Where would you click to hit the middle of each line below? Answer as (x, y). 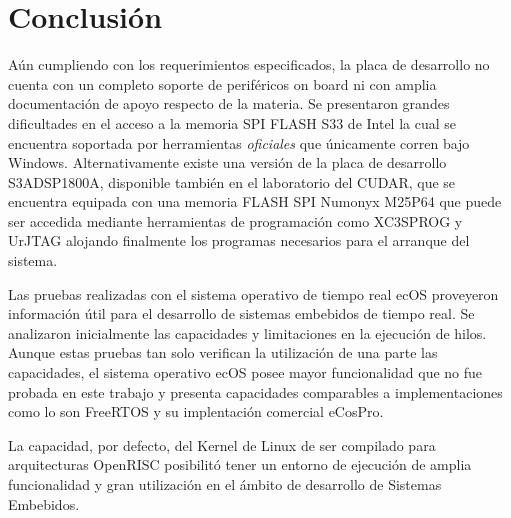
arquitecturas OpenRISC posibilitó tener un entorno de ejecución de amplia (240, 464)
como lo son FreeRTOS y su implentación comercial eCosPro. (196, 411)
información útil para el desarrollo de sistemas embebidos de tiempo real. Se (241, 313)
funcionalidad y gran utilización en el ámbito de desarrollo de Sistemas (225, 484)
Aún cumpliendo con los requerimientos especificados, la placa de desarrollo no (249, 64)
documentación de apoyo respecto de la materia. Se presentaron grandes (229, 103)
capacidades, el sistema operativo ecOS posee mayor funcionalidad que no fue (245, 372)
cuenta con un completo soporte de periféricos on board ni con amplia (222, 83)
